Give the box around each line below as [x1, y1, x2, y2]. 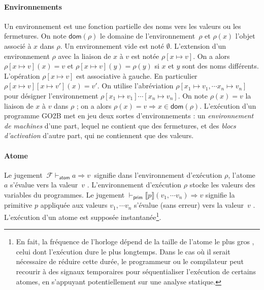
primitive [4, 200, 32, 210]
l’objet [235, 30, 255, 41]
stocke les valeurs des [189, 179, 255, 190]
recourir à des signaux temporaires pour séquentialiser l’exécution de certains [16, 266, 256, 276]
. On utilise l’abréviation [97, 80, 174, 91]
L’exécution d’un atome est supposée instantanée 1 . [4, 210, 161, 222]
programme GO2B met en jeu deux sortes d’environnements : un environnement [4, 110, 254, 121]
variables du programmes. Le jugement [4, 189, 125, 200]
